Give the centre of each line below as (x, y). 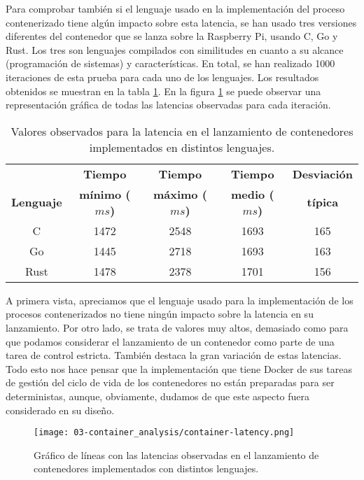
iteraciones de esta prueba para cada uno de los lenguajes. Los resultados (162, 77)
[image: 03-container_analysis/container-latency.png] (164, 433)
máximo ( (180, 194)
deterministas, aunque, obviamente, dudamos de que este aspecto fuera (158, 396)
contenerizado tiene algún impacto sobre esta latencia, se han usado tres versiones (181, 22)
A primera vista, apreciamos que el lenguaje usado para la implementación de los (180, 300)
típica (323, 202)
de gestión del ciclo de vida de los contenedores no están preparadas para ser (170, 382)
